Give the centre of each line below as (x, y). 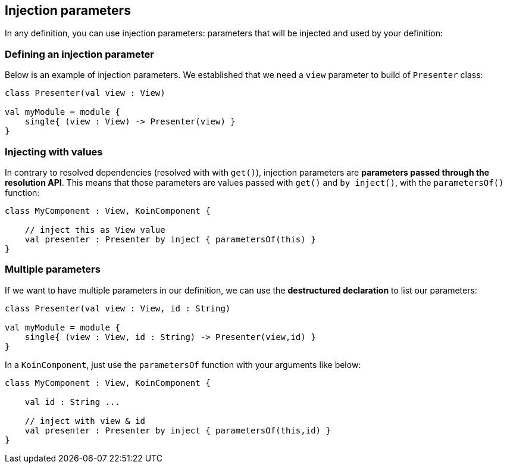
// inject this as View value (95, 230)
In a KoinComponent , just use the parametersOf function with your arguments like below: (183, 364)
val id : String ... (72, 402)
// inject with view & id (85, 421)
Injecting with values (54, 152)
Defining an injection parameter (79, 54)
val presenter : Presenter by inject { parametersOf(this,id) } (178, 430)
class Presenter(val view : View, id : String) (118, 308)
